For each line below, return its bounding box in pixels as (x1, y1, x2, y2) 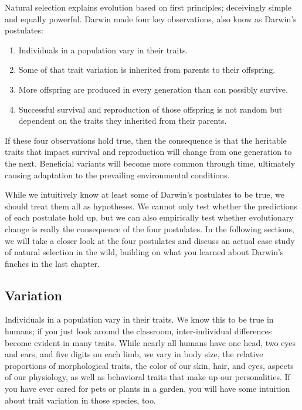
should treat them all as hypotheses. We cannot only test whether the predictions (5, 199, 298, 212)
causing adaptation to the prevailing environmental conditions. (5, 168, 230, 181)
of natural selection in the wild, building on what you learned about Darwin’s (5, 246, 284, 258)
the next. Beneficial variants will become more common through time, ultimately (5, 157, 296, 169)
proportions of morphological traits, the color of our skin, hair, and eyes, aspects (5, 359, 294, 371)
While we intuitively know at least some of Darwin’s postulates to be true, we (5, 188, 285, 201)
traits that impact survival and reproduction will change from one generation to (5, 145, 292, 158)
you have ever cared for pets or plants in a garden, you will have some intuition (5, 382, 290, 395)
